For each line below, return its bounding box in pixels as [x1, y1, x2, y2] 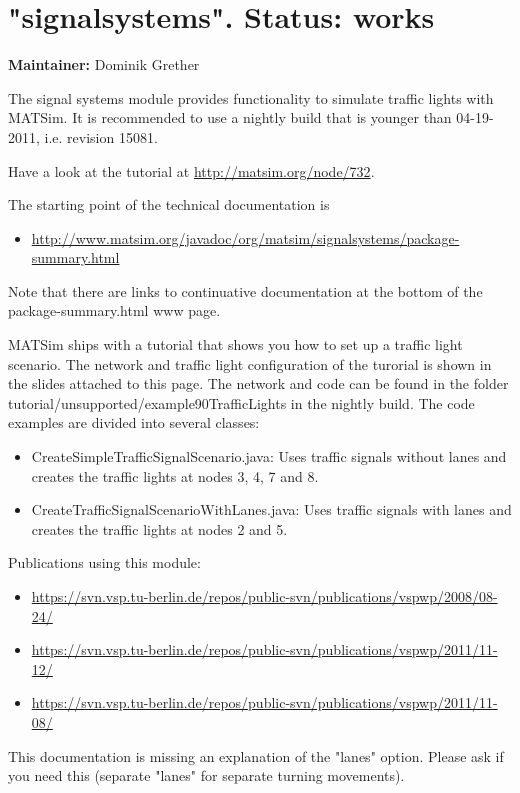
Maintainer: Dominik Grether [8, 54, 200, 75]
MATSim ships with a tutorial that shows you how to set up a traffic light [8, 334, 463, 355]
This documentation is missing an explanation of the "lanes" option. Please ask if [8, 745, 504, 766]
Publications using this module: [8, 552, 201, 573]
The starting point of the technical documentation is [8, 194, 330, 215]
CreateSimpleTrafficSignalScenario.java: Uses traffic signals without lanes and [31, 446, 507, 467]
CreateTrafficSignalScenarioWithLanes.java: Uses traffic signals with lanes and [31, 499, 512, 520]
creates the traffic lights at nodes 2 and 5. [31, 518, 288, 539]
